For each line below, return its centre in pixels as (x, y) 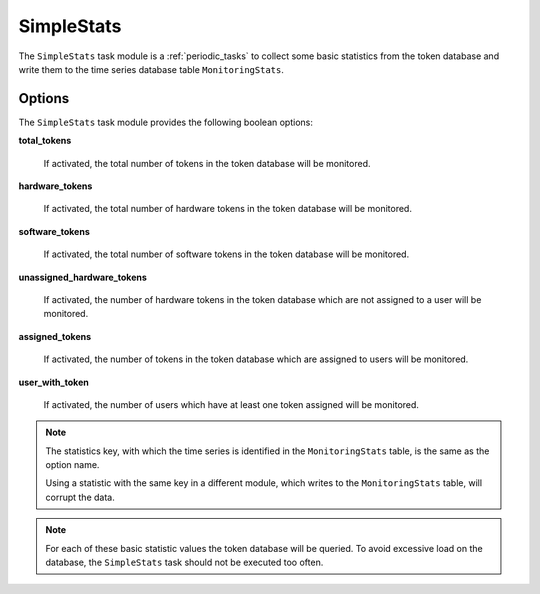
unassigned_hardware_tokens (82, 277)
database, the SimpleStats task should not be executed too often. (184, 562)
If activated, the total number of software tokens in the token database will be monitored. (226, 254)
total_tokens (45, 141)
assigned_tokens (55, 336)
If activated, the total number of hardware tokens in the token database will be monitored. (227, 209)
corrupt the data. (80, 497)
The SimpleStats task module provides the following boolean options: (166, 122)
